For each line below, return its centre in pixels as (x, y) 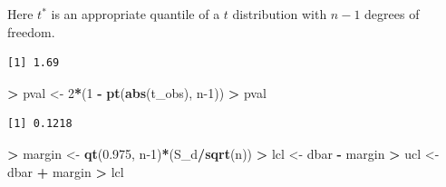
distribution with (280, 14)
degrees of (392, 14)
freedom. (31, 31)
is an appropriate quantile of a (136, 14)
